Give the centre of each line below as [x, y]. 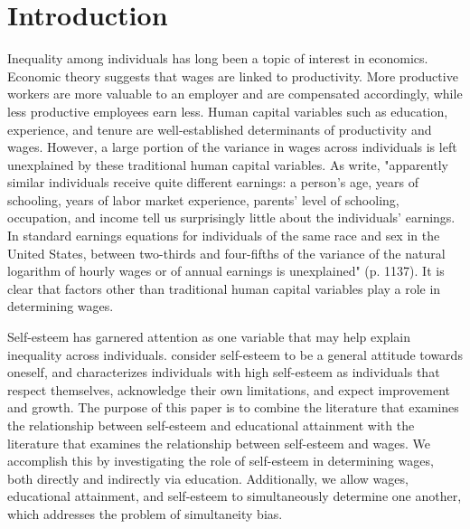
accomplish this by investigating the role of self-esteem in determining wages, [221, 461]
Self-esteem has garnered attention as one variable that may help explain [209, 337]
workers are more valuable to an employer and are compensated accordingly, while [235, 94]
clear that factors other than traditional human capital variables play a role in [224, 288]
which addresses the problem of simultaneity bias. [145, 513]
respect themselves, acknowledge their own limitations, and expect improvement [229, 389]
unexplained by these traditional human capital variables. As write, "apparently [228, 164]
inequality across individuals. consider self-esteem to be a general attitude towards [235, 354]
